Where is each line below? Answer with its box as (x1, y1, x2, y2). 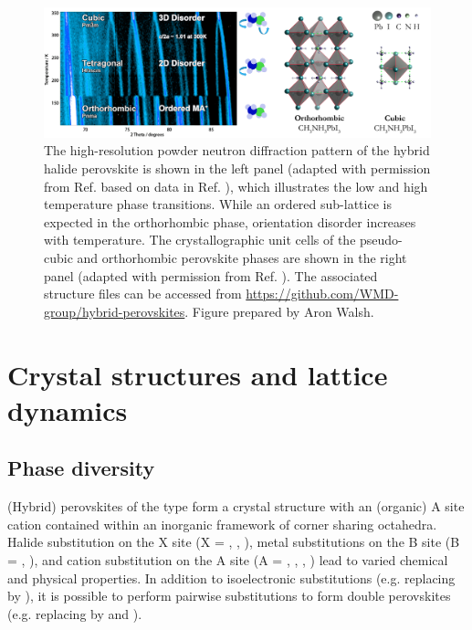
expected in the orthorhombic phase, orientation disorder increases (44, 212, 416, 231)
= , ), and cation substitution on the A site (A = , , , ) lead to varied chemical (7, 550, 448, 569)
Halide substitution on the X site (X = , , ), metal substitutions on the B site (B (7, 532, 460, 551)
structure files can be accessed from (44, 284, 242, 303)
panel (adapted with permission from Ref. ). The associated (44, 266, 378, 285)
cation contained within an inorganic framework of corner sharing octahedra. (7, 514, 437, 533)
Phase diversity (7, 454, 155, 482)
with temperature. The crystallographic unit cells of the (44, 230, 356, 249)
